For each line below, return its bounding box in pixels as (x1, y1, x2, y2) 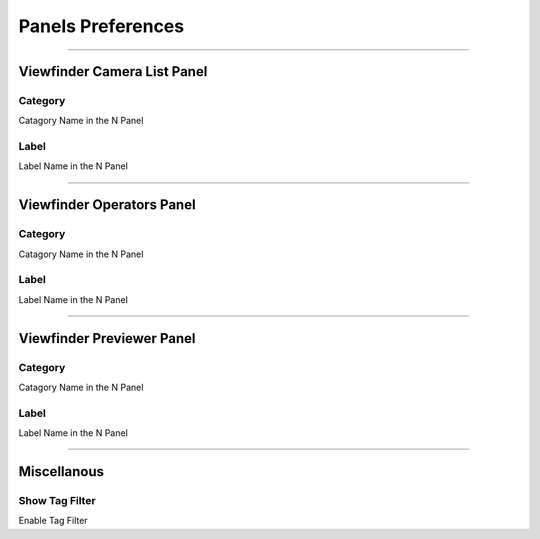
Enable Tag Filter (18, 515, 89, 527)
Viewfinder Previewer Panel (18, 330, 196, 347)
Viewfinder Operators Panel (18, 196, 196, 214)
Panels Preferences (18, 15, 185, 37)
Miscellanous (18, 463, 105, 480)
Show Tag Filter (18, 493, 96, 507)
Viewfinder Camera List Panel (18, 63, 208, 80)
